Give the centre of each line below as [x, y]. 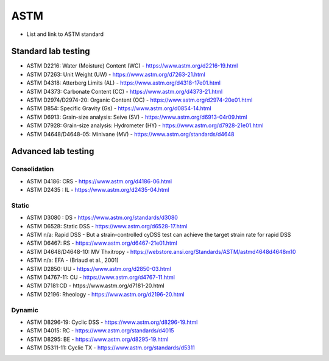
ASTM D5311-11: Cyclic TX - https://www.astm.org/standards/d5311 [111, 348]
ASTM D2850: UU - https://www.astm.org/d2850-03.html [99, 268]
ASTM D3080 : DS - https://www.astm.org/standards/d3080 [102, 218]
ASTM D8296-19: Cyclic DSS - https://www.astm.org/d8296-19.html [112, 322]
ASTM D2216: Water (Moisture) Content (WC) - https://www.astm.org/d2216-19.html [132, 66]
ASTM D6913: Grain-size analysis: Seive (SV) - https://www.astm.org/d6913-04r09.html [137, 117]
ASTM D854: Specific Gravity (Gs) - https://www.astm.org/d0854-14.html [119, 108]
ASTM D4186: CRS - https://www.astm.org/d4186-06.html [99, 181]
